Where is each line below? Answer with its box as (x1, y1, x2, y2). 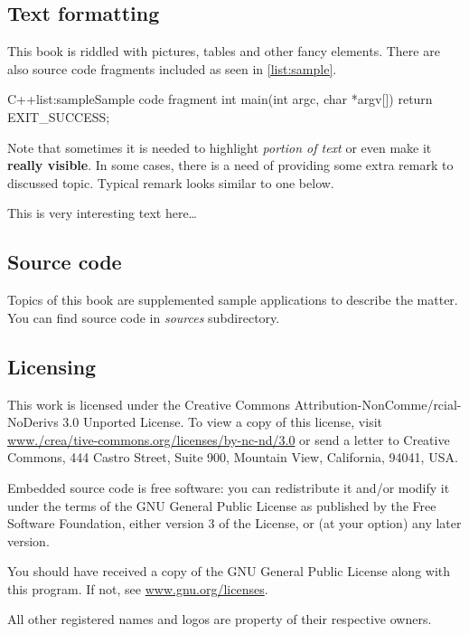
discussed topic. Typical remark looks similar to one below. (7, 173, 334, 192)
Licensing (7, 352, 97, 380)
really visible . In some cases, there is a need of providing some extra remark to (7, 156, 454, 175)
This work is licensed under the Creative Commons (7, 394, 291, 413)
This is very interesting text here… (7, 203, 197, 222)
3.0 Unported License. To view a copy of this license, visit (62, 412, 382, 431)
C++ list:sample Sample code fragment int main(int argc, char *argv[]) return (7, 90, 433, 109)
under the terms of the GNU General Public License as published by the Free (7, 496, 436, 515)
